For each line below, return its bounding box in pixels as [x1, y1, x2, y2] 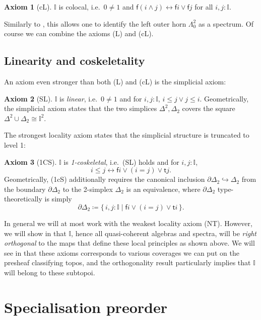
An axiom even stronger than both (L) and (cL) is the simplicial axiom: [4, 76, 226, 86]
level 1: [4, 139, 26, 150]
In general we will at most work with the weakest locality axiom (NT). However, [4, 218, 252, 228]
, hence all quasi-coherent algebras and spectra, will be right [71, 228, 256, 238]
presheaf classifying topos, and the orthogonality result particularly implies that [4, 257, 251, 268]
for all [194, 2, 213, 12]
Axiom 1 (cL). [4, 2, 52, 12]
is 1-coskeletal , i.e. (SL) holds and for [63, 156, 179, 167]
